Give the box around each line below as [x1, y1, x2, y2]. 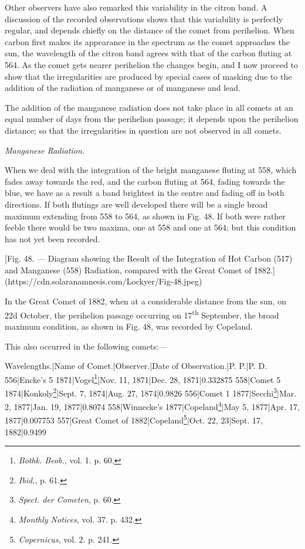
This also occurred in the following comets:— [5, 340, 167, 352]
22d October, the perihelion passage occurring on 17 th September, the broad [5, 307, 279, 321]
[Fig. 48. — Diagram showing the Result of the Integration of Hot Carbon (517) [5, 252, 293, 265]
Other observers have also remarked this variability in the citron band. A [5, 1, 267, 13]
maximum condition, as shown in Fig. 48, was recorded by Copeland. [5, 320, 253, 332]
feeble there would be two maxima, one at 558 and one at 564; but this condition [5, 221, 296, 233]
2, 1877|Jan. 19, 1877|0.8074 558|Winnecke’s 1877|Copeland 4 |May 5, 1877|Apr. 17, [5, 399, 300, 412]
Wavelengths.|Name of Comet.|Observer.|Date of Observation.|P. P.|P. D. [5, 360, 267, 372]
